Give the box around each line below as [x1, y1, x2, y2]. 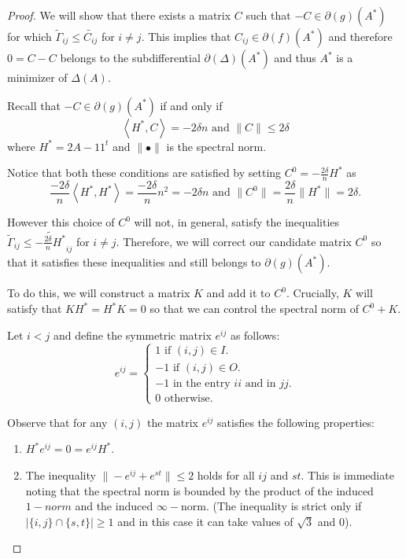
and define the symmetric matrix [54, 326, 212, 343]
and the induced [75, 498, 153, 514]
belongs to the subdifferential [60, 50, 201, 65]
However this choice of [7, 214, 115, 230]
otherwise [164, 392, 210, 404]
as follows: [230, 326, 280, 343]
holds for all [197, 467, 255, 484]
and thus [274, 50, 316, 65]
